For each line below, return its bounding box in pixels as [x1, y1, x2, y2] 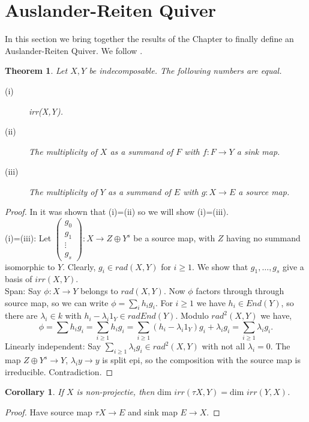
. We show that [192, 260, 248, 273]
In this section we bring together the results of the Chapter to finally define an [5, 32, 294, 45]
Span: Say [5, 285, 41, 297]
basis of [5, 273, 32, 285]
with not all [202, 340, 245, 352]
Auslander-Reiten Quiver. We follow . [5, 44, 143, 56]
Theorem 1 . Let [5, 64, 68, 77]
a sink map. [236, 145, 280, 157]
